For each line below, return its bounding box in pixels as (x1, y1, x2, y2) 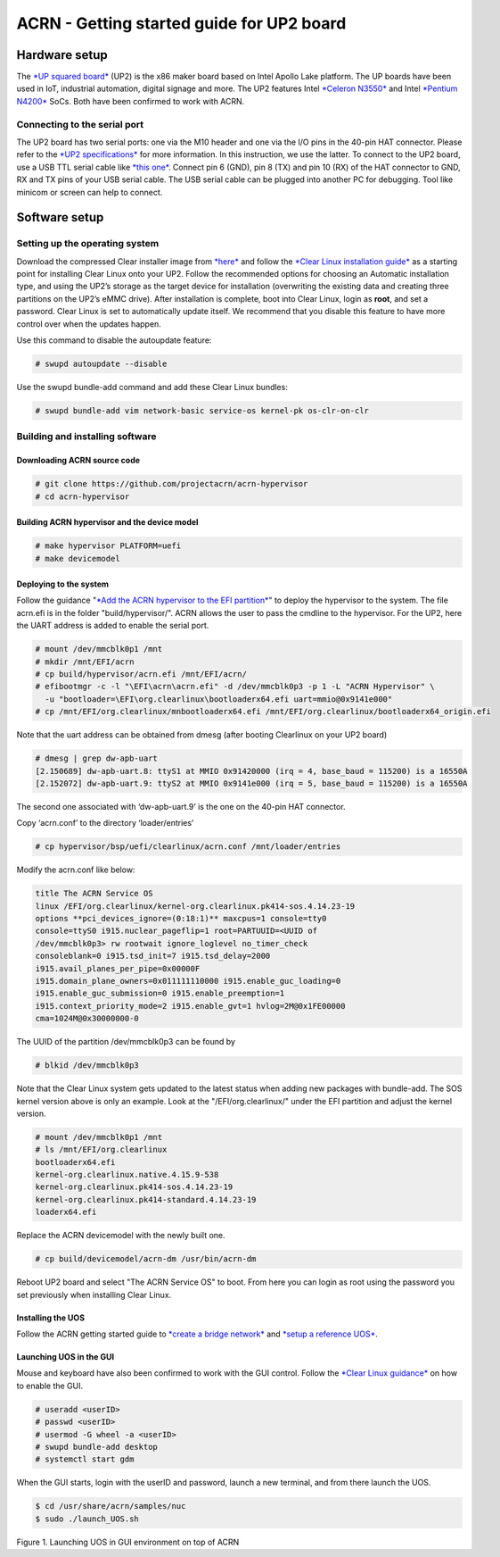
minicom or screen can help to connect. (16, 187, 163, 197)
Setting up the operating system (16, 237, 160, 250)
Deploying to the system (16, 579, 110, 589)
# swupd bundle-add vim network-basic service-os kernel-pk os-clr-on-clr (35, 406, 370, 415)
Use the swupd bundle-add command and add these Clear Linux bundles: (16, 382, 289, 393)
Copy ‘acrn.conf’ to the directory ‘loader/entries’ (16, 818, 194, 828)
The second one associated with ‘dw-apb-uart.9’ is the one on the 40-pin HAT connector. (16, 801, 347, 812)
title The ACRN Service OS (35, 888, 153, 899)
